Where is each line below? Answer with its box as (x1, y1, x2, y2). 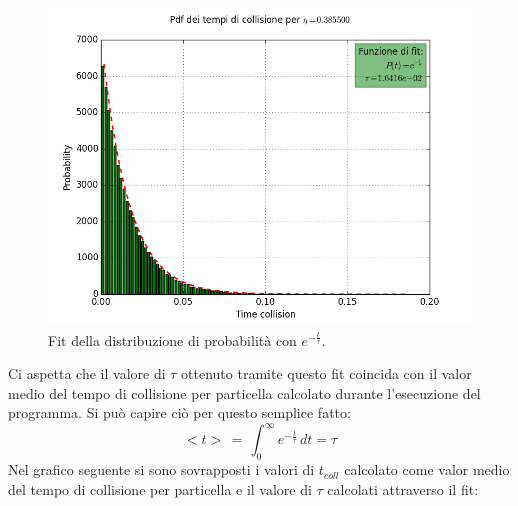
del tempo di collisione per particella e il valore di (8, 478, 312, 499)
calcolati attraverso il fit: (327, 478, 479, 499)
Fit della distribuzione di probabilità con (48, 329, 297, 350)
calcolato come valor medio (344, 459, 510, 480)
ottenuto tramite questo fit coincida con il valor (181, 363, 472, 384)
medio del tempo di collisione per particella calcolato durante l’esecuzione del (8, 382, 481, 403)
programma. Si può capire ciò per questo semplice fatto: (8, 402, 351, 423)
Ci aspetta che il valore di (8, 363, 166, 384)
